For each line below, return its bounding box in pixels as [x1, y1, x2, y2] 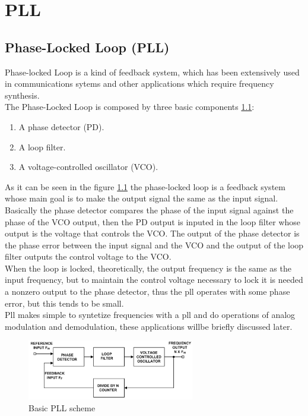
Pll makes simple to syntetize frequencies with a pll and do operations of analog [5, 308, 296, 321]
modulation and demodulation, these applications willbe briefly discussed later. [5, 320, 293, 332]
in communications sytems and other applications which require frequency [5, 77, 274, 90]
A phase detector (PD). [18, 120, 104, 133]
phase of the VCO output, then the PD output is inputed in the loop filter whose [5, 215, 301, 228]
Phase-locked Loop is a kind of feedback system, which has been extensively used [5, 65, 300, 78]
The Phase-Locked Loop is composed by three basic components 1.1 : [5, 100, 255, 113]
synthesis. [5, 89, 40, 101]
